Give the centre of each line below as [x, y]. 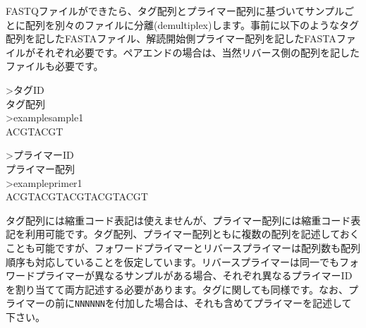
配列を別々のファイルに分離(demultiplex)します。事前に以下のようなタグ [192, 24]
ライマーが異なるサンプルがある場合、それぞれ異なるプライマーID [199, 275]
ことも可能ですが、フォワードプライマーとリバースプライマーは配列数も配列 [183, 247]
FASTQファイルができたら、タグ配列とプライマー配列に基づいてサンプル [175, 11]
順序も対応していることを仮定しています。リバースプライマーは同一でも [173, 261]
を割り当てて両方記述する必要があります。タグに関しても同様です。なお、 [177, 289]
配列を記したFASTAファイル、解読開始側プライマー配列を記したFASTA [171, 38]
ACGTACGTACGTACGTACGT [77, 196]
